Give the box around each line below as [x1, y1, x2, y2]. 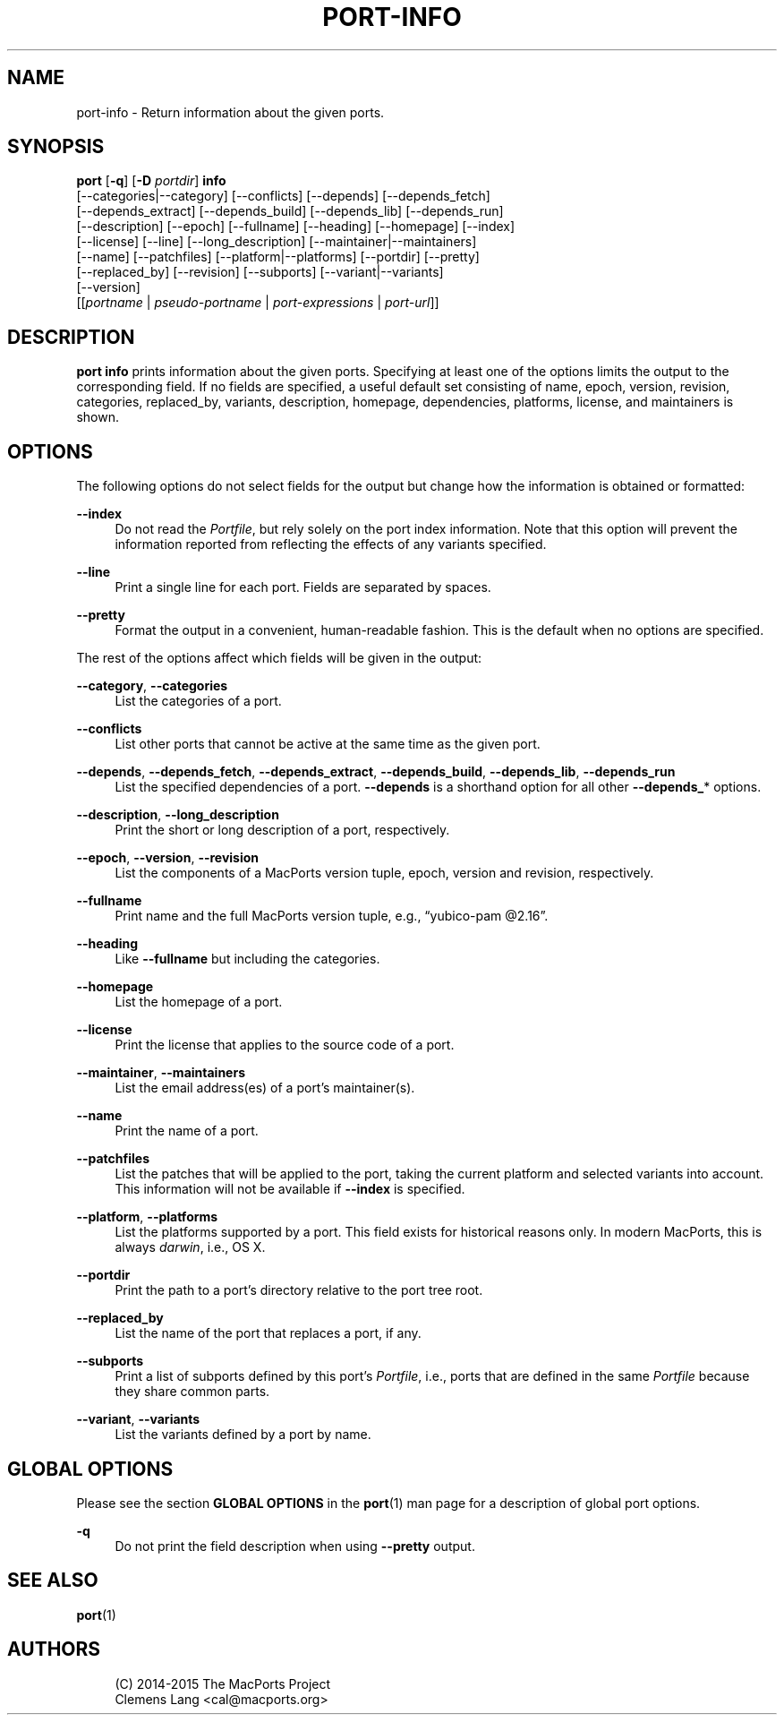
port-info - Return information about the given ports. [76, 104, 385, 120]
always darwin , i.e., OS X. [115, 1239, 266, 1255]
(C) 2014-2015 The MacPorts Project [115, 1675, 331, 1692]
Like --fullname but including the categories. [115, 951, 380, 967]
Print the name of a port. [115, 1123, 259, 1139]
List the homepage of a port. [115, 994, 283, 1010]
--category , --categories [76, 678, 228, 694]
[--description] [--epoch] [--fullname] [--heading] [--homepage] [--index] [76, 218, 516, 235]
